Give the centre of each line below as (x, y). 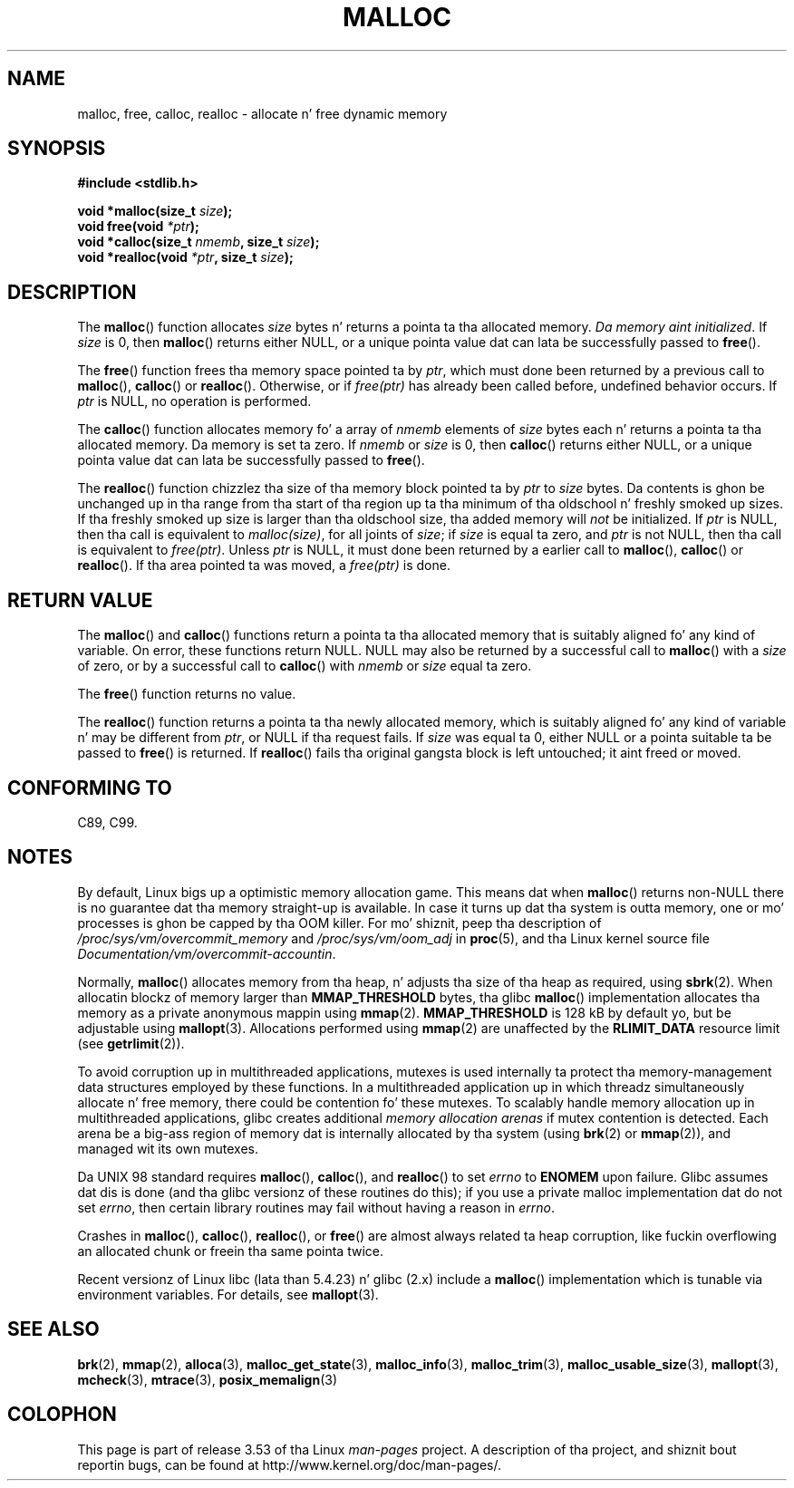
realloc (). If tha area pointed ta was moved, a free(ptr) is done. (264, 565)
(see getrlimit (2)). (131, 1043)
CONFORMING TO (90, 787)
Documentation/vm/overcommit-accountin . (207, 953)
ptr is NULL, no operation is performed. (194, 401)
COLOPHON (62, 1415)
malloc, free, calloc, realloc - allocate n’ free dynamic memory (262, 113)
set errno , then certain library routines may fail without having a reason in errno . (316, 1207)
